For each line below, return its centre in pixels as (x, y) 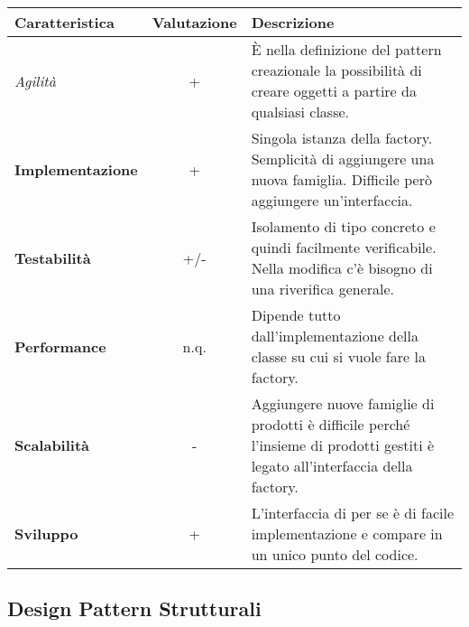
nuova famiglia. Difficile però (341, 179)
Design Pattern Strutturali (134, 608)
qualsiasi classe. (300, 112)
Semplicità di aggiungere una (343, 159)
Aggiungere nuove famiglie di (343, 403)
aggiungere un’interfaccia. (332, 200)
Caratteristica (64, 22)
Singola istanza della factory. (342, 138)
